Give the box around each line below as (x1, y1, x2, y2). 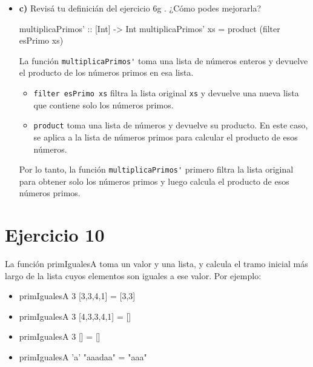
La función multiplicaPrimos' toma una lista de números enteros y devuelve (19, 54, 308, 67)
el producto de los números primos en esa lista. (19, 66, 194, 79)
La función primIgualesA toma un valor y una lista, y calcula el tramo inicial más (5, 257, 308, 270)
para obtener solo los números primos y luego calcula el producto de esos (19, 174, 289, 187)
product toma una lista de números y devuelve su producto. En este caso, (33, 119, 308, 131)
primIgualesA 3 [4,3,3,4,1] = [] (19, 309, 131, 322)
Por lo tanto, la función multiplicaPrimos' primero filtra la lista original (19, 163, 294, 176)
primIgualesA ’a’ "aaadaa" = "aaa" (19, 351, 147, 363)
